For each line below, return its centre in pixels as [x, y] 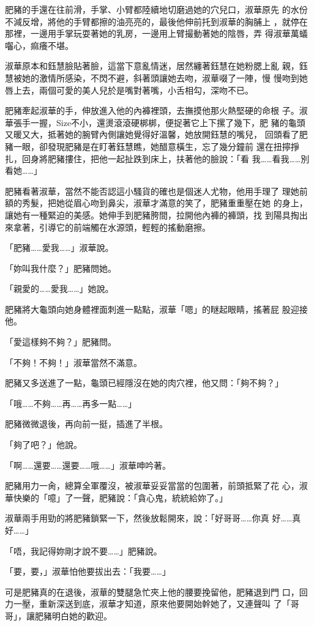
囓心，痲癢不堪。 [39, 45]
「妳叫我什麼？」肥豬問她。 [61, 268]
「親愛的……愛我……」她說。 [59, 289]
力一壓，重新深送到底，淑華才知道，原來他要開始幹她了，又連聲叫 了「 [148, 604]
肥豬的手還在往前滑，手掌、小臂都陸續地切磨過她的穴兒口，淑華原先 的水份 [156, 9]
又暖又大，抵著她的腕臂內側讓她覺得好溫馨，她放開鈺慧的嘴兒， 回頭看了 [152, 134]
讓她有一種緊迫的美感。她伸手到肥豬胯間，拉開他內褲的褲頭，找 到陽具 [148, 214]
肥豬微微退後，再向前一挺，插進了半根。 [86, 424]
